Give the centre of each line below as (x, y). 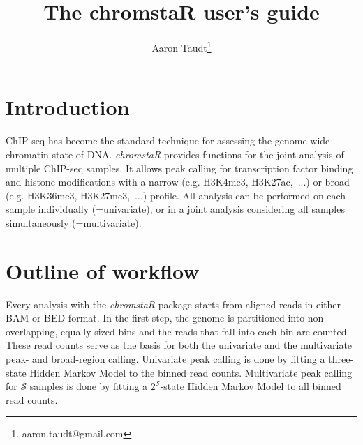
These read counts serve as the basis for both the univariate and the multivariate (179, 345)
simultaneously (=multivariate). (74, 222)
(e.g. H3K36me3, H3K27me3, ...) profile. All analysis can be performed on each (176, 195)
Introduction (68, 107)
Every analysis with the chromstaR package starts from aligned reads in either (173, 304)
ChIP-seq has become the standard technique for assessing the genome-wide (168, 141)
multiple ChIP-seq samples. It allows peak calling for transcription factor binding (179, 168)
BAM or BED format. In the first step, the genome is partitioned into (155, 318)
